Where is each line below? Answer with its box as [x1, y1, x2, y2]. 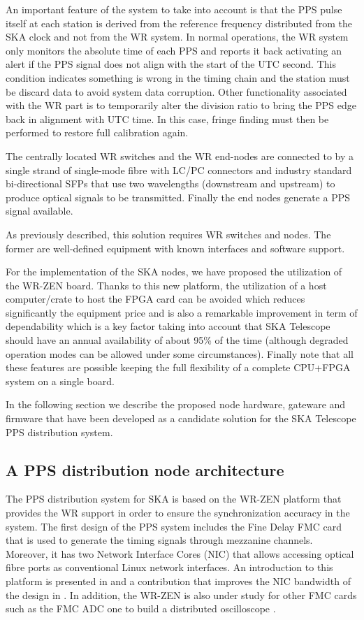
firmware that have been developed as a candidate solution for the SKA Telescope [6, 411, 356, 426]
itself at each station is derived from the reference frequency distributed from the [6, 15, 353, 30]
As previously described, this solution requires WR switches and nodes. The [6, 226, 331, 241]
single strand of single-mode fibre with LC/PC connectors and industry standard [6, 162, 352, 177]
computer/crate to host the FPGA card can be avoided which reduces [6, 291, 305, 306]
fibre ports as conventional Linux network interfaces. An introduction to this [6, 560, 333, 575]
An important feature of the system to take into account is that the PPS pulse [6, 2, 342, 16]
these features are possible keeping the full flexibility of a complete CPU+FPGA [6, 360, 351, 375]
